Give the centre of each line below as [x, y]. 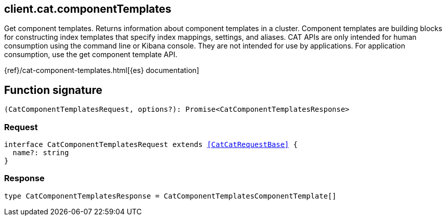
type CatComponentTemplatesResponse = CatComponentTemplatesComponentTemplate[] [171, 196]
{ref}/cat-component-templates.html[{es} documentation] [102, 70]
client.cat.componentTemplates [88, 9]
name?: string [41, 153]
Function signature [53, 90]
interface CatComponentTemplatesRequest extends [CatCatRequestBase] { [151, 145]
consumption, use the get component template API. [91, 55]
